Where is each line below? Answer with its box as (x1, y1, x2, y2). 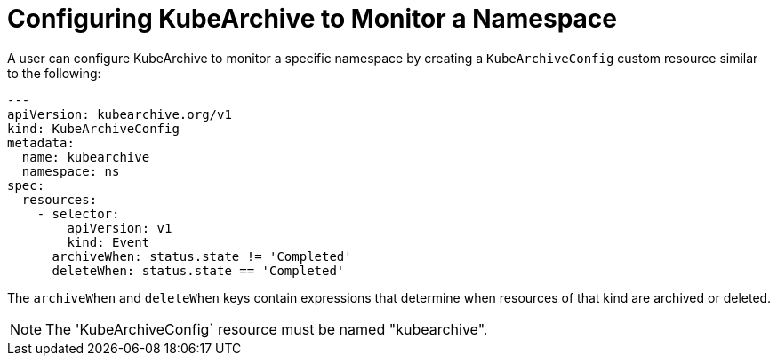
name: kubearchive (21, 149, 150, 164)
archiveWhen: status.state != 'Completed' (52, 249, 352, 264)
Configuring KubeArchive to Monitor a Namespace (7, 4, 617, 34)
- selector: (36, 206, 120, 221)
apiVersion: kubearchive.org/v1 (7, 107, 232, 122)
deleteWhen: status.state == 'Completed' (52, 263, 345, 278)
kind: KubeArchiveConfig (7, 121, 180, 136)
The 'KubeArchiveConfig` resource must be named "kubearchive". (45, 320, 488, 338)
